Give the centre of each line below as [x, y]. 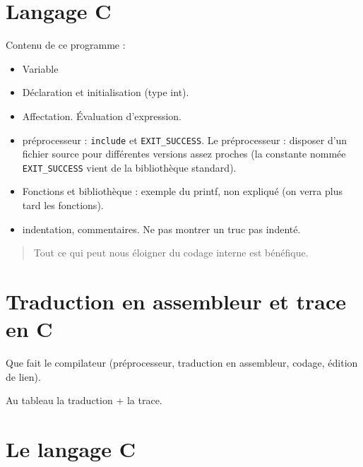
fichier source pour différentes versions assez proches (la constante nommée [184, 154]
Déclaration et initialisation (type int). [106, 92]
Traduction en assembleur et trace [176, 301]
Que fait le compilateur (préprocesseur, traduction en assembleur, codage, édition [182, 363]
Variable [40, 68]
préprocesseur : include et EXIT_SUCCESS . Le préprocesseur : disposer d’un [185, 140]
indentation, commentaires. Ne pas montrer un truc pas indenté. [161, 229]
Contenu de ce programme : [66, 45]
